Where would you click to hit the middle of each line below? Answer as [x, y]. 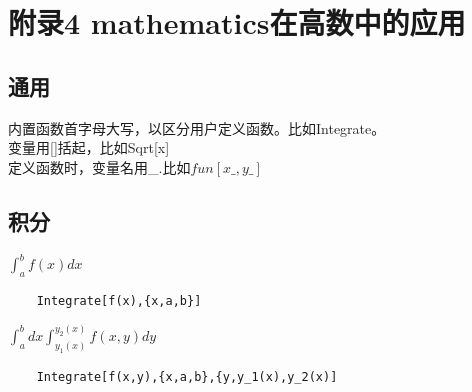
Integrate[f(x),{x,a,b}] [119, 300]
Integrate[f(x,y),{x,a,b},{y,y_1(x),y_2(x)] [187, 376]
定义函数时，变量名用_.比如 [99, 166]
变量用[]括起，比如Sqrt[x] [89, 147]
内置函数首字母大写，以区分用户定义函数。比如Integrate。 [197, 127]
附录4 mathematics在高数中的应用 [237, 22]
